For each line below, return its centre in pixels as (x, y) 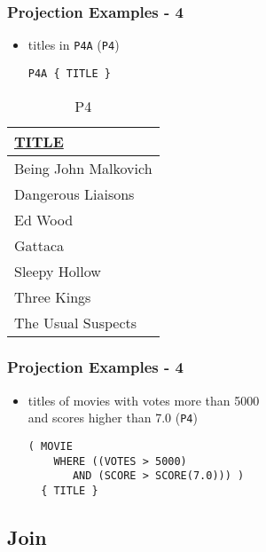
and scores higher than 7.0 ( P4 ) (113, 418)
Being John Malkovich (83, 168)
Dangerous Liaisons (74, 193)
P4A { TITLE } (69, 73)
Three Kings (53, 296)
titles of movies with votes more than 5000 (144, 400)
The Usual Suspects (76, 322)
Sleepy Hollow (58, 271)
